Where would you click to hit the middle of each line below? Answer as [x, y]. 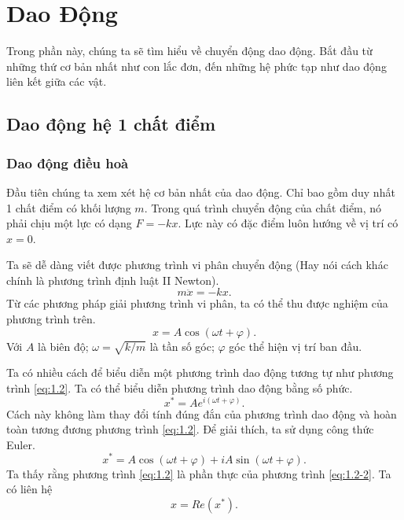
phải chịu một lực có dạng [69, 223]
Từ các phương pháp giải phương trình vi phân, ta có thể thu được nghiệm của [197, 303]
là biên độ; [63, 346]
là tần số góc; [182, 346]
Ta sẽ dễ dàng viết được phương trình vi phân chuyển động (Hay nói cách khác [197, 265]
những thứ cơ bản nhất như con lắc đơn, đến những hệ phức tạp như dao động [196, 66]
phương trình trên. [51, 319]
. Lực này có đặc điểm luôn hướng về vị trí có [288, 223]
